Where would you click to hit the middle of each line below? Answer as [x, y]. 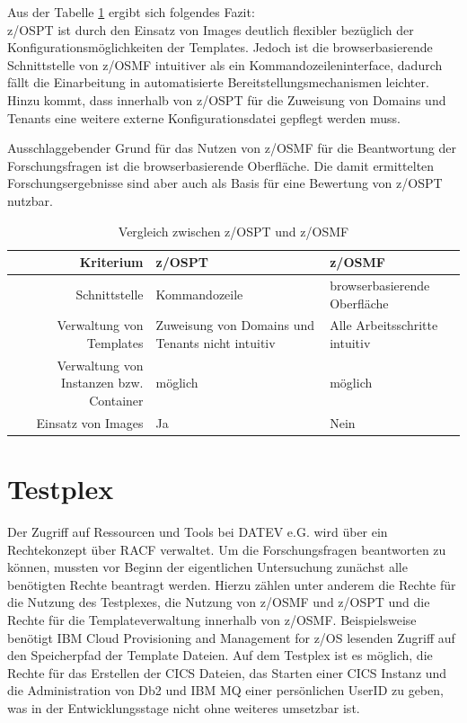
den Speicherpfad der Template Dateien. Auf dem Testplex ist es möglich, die [220, 655]
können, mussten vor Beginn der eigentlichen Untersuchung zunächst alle [207, 567]
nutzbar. [31, 200]
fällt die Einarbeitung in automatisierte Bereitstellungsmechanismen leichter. [218, 82]
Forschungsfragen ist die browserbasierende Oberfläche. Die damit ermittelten [221, 165]
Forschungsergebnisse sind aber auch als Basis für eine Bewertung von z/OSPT [225, 183]
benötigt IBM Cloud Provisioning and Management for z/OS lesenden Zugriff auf [231, 637]
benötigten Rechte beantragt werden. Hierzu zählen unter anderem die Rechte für [232, 584]
